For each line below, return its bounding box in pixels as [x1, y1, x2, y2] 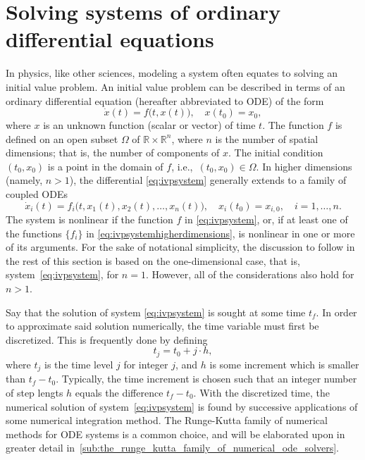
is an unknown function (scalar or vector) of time [43, 118, 256, 132]
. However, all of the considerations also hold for [145, 267, 354, 282]
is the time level [44, 356, 113, 371]
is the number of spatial [215, 131, 318, 146]
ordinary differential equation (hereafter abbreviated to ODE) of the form [6, 93, 324, 108]
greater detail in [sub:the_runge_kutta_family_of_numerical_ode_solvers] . [6, 440, 340, 455]
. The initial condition [228, 145, 323, 160]
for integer [123, 356, 168, 371]
